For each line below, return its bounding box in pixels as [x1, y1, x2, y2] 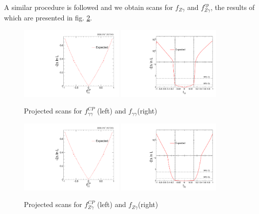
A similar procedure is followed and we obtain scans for [4, 2, 173, 12]
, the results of [210, 2, 255, 12]
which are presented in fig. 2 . [4, 12, 92, 23]
